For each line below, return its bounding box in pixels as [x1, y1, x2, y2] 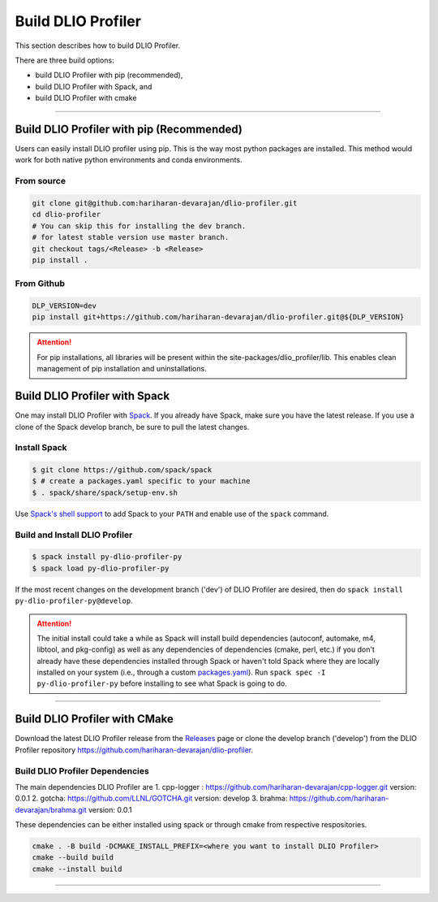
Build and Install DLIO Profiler [15, 529, 133, 540]
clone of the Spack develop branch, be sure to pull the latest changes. [15, 422, 250, 431]
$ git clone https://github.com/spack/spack [32, 466, 213, 475]
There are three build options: [15, 55, 114, 65]
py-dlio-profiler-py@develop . [15, 596, 133, 605]
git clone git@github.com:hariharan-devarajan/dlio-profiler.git [32, 198, 298, 207]
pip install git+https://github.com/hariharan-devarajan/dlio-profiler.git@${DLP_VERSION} [32, 313, 405, 322]
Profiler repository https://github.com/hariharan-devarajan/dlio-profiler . [15, 744, 254, 755]
